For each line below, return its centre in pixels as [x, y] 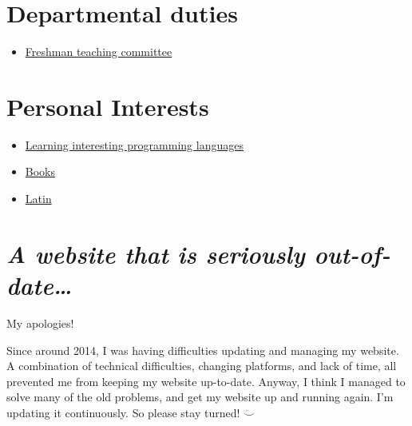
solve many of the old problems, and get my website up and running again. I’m [200, 397]
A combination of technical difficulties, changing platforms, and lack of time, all [202, 366]
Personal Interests [108, 106]
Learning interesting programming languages [134, 144]
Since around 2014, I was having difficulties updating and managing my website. [203, 350]
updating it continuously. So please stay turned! [123, 412]
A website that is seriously [156, 253]
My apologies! [40, 322]
